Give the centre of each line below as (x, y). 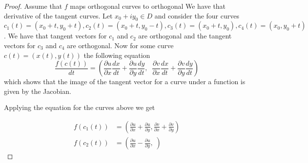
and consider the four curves (197, 15)
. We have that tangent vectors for (55, 36)
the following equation (117, 55)
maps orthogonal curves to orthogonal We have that (148, 6)
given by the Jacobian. (38, 91)
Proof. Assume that (33, 6)
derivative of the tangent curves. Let (58, 15)
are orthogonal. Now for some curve (120, 45)
